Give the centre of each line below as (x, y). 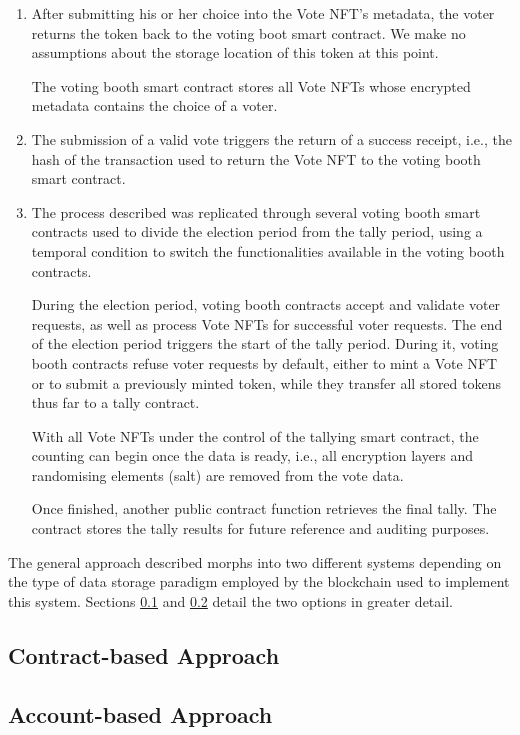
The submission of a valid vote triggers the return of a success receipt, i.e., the (271, 138)
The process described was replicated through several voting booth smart (256, 211)
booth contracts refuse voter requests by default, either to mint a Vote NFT (264, 362)
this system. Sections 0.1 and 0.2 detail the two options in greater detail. (230, 600)
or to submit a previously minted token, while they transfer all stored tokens (266, 382)
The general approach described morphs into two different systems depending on (255, 561)
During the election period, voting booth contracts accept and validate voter (266, 304)
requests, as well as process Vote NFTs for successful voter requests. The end (267, 323)
